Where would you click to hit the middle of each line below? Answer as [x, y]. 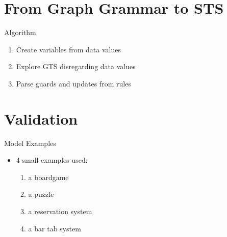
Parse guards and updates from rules [73, 83]
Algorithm [20, 32]
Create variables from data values [68, 49]
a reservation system [60, 211]
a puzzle [41, 194]
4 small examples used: [52, 160]
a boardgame [48, 177]
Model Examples [30, 143]
